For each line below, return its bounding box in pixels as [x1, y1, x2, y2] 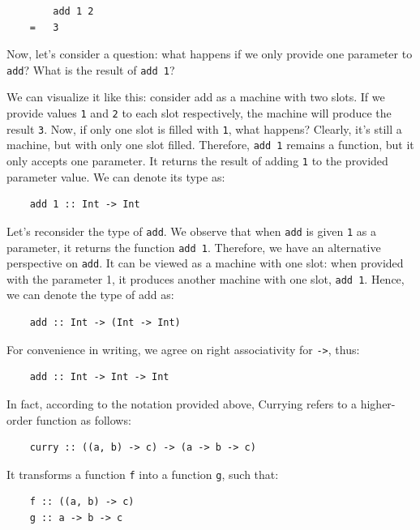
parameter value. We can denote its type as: [6, 168, 225, 185]
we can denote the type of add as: [6, 286, 174, 303]
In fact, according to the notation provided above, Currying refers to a [6, 395, 358, 412]
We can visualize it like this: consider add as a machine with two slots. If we [6, 88, 385, 105]
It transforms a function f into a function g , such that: [6, 465, 279, 482]
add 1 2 [53, 6, 94, 17]
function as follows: [36, 411, 131, 428]
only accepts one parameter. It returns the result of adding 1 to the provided [6, 152, 388, 169]
